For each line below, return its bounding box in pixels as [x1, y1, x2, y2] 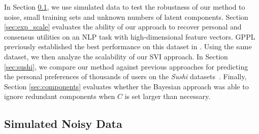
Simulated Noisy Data [4, 116, 122, 131]
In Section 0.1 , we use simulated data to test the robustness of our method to [4, 2, 245, 12]
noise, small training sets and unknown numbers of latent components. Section [4, 11, 248, 22]
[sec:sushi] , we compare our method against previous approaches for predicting [4, 61, 248, 72]
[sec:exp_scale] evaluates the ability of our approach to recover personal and [4, 21, 242, 32]
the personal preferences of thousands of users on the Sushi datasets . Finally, [4, 71, 247, 82]
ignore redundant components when [4, 91, 115, 102]
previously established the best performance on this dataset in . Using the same [4, 41, 252, 52]
